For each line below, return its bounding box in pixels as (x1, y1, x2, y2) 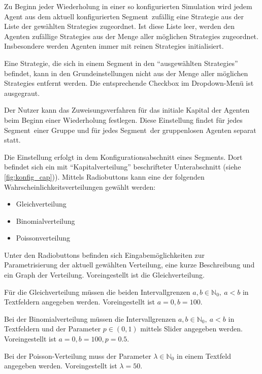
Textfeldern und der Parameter (4, 323, 101, 334)
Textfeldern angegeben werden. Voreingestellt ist (4, 296, 155, 307)
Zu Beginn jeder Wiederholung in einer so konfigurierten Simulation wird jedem (4, 1, 252, 11)
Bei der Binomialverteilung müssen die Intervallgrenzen (4, 313, 176, 324)
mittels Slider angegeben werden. (140, 323, 243, 334)
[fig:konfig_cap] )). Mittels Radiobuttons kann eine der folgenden (4, 171, 205, 182)
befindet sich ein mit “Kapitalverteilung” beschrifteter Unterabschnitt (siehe (4, 161, 241, 172)
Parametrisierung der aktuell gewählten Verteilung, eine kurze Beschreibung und (4, 259, 255, 270)
